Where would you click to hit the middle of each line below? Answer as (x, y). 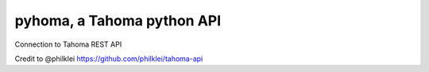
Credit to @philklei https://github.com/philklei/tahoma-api (109, 59)
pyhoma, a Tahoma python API (118, 21)
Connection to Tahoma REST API (68, 44)
